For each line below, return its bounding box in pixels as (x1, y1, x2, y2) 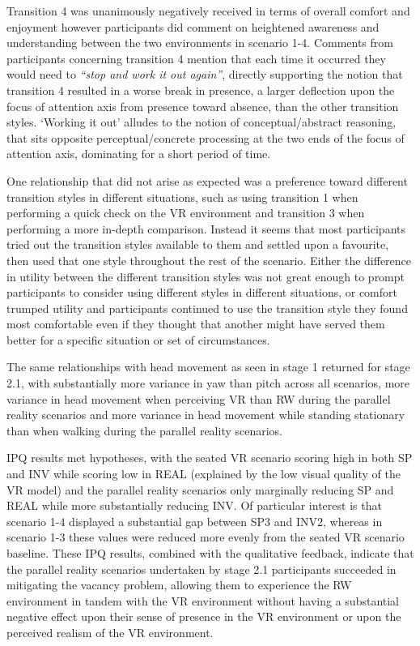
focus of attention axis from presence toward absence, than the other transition (6, 97, 399, 114)
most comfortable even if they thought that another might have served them (6, 315, 385, 332)
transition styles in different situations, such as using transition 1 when (6, 188, 358, 205)
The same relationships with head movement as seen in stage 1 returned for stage (6, 358, 410, 375)
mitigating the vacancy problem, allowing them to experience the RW (6, 576, 352, 593)
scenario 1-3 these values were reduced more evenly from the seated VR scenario (6, 528, 405, 545)
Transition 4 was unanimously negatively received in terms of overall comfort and (6, 2, 410, 19)
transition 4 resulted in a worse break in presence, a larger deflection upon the (6, 81, 395, 98)
